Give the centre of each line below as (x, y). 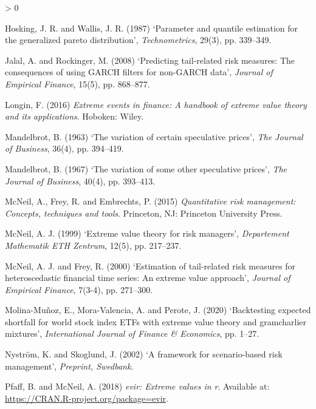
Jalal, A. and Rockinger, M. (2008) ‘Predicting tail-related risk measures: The (150, 60)
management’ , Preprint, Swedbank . (69, 366)
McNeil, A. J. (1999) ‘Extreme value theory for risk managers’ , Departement (147, 233)
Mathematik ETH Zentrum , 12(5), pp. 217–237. (93, 245)
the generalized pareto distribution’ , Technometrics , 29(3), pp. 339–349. (138, 40)
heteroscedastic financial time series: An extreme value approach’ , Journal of (148, 278)
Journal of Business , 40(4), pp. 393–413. (80, 181)
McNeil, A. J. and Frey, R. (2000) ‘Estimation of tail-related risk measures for (150, 265)
